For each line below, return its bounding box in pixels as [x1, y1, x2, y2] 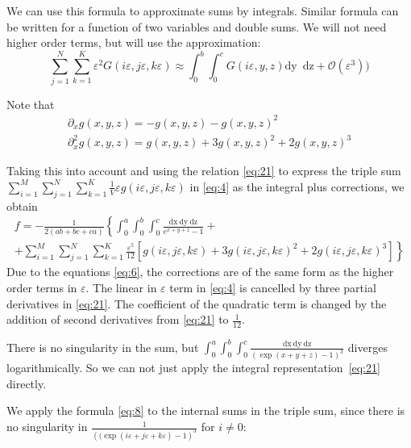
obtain [6, 197, 38, 214]
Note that [6, 95, 55, 112]
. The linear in [85, 278, 157, 295]
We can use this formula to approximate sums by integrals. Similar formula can [6, 2, 399, 19]
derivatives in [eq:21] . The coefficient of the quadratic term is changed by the [6, 295, 387, 312]
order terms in [6, 278, 77, 295]
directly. [6, 375, 47, 391]
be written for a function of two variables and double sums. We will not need [6, 18, 387, 35]
